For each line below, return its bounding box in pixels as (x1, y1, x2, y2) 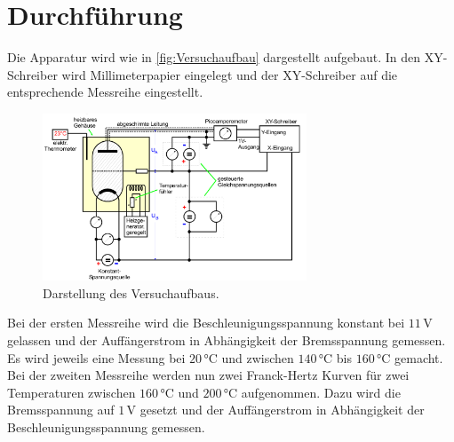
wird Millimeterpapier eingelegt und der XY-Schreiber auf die (61, 65, 398, 83)
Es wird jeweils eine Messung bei (7, 348, 186, 367)
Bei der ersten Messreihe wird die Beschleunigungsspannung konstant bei (7, 313, 405, 332)
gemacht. (394, 348, 443, 367)
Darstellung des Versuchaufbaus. (43, 283, 219, 302)
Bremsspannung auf (7, 400, 115, 419)
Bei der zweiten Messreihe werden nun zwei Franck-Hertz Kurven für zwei (7, 366, 410, 384)
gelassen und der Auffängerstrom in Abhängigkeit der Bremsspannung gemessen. (7, 331, 446, 350)
